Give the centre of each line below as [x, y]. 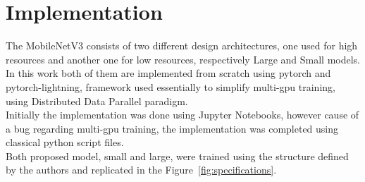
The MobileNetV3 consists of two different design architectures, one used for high [182, 45]
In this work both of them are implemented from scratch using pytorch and [168, 73]
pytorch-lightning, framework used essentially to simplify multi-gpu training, [171, 86]
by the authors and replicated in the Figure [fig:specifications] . [141, 170]
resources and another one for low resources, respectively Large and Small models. [183, 59]
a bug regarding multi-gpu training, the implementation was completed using [172, 128]
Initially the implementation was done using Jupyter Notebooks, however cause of [182, 115]
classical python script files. [65, 142]
